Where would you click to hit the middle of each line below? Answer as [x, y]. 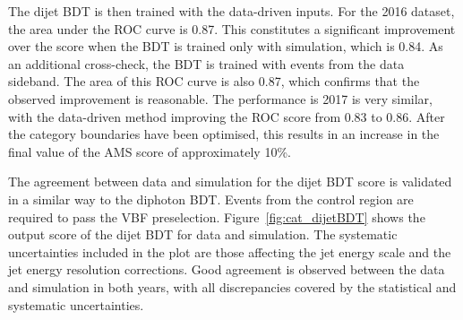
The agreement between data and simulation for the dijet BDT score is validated [230, 182]
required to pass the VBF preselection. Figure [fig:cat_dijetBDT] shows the [217, 216]
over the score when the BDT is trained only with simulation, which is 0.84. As [226, 46]
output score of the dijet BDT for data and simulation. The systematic [203, 234]
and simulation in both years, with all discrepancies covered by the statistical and [232, 286]
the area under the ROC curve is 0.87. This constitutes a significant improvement [232, 28]
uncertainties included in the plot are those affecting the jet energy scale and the [230, 251]
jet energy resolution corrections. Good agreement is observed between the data [227, 269]
